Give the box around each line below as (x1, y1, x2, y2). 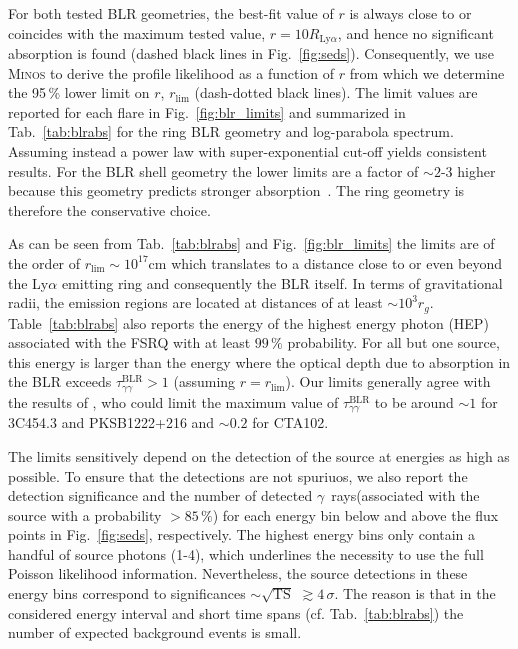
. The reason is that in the (334, 583, 496, 604)
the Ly (8, 272, 49, 293)
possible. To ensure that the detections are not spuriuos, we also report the (8, 465, 468, 486)
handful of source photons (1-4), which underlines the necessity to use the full (8, 543, 484, 564)
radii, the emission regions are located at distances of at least (8, 292, 383, 313)
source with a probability (8, 504, 162, 525)
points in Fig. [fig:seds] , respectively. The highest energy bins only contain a (8, 524, 476, 545)
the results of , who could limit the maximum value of (8, 391, 339, 412)
